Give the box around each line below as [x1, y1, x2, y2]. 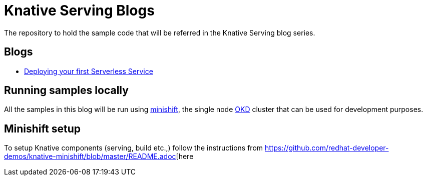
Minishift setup [4, 122, 81, 135]
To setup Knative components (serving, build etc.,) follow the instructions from [4, 143, 263, 152]
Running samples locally [4, 84, 129, 97]
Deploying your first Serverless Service [24, 66, 153, 75]
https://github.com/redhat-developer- [265, 143, 389, 152]
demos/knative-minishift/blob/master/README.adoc [4, 152, 176, 161]
